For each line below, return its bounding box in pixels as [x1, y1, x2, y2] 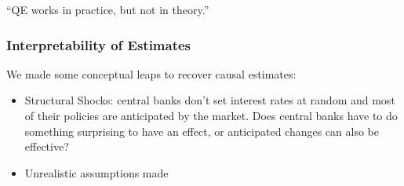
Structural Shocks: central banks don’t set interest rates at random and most [24, 92, 395, 108]
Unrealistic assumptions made [24, 164, 169, 181]
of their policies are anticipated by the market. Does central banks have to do [24, 108, 398, 123]
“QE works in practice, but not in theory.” [6, 2, 209, 17]
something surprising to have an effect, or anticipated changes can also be [24, 122, 379, 139]
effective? [24, 138, 69, 155]
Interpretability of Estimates [6, 35, 191, 54]
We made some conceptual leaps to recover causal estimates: [6, 65, 297, 82]
